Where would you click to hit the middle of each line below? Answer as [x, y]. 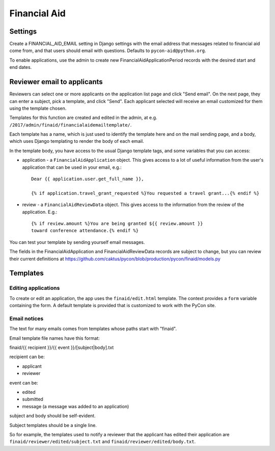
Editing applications [35, 288]
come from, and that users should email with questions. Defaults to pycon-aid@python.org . [108, 51]
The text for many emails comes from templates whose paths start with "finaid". [93, 329]
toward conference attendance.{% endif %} [85, 231]
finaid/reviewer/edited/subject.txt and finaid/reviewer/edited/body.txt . [103, 442]
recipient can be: [27, 357]
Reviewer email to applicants [56, 82]
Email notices [26, 318]
